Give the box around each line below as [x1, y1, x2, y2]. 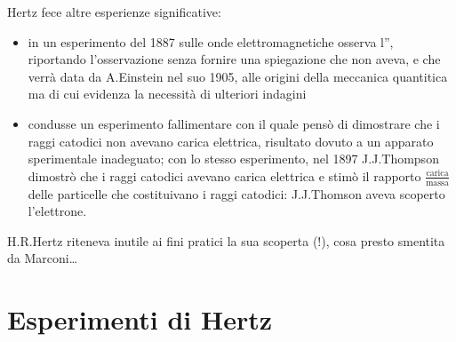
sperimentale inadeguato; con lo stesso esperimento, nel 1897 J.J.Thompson [28, 149, 439, 168]
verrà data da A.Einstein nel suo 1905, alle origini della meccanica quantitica [28, 67, 448, 85]
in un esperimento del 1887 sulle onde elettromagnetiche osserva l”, [28, 32, 394, 51]
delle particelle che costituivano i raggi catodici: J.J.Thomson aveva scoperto [28, 184, 445, 203]
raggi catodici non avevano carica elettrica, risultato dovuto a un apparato [28, 131, 434, 150]
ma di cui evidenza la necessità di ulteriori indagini [28, 84, 307, 103]
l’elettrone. [28, 202, 87, 220]
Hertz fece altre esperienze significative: [7, 3, 221, 20]
